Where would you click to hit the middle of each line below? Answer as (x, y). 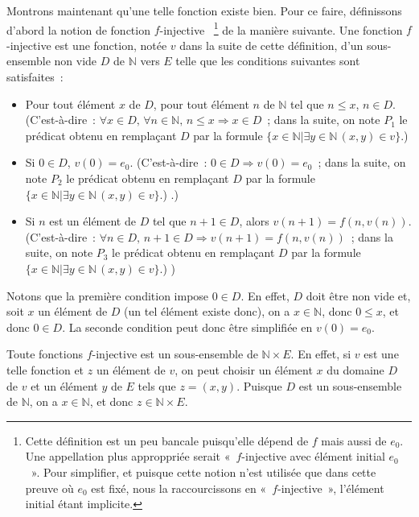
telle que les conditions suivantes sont (268, 61)
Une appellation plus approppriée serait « (128, 456)
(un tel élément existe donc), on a (207, 311)
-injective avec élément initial (313, 456)
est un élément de (92, 221)
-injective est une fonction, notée (87, 45)
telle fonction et (45, 369)
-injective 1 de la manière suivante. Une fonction (281, 28)
